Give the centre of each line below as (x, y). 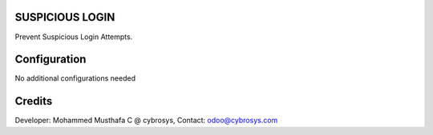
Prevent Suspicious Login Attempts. (74, 37)
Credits (34, 101)
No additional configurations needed (75, 78)
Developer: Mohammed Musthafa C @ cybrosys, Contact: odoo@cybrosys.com (146, 121)
